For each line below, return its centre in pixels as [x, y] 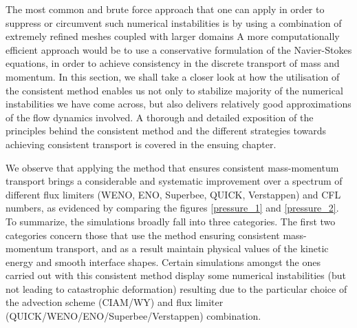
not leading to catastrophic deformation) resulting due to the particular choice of [176, 288]
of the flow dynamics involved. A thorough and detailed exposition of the [160, 117]
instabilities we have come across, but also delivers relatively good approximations [178, 104]
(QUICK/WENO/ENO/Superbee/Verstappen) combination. [133, 316]
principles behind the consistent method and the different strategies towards [166, 131]
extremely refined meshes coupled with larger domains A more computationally [173, 36]
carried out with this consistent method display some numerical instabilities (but [176, 275]
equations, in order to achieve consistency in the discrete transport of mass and [173, 63]
